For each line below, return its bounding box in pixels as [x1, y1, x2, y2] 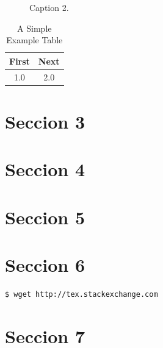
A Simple [17, 21, 52, 34]
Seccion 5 [5, 204, 85, 229]
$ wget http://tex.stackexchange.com [5, 289, 158, 299]
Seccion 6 [5, 252, 85, 277]
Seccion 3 [5, 108, 85, 133]
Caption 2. [29, 1, 69, 13]
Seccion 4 [5, 157, 85, 182]
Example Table [6, 34, 63, 46]
